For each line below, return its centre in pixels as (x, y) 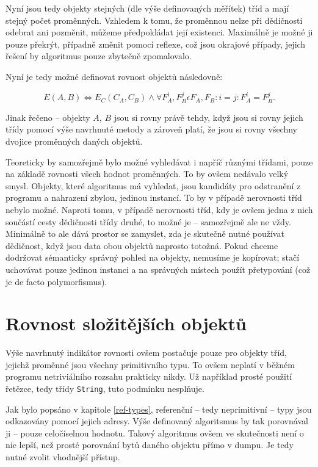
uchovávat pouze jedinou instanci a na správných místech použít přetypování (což (158, 269)
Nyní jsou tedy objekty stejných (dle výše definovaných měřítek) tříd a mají (147, 8)
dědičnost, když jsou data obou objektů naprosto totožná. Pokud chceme (142, 245)
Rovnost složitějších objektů (126, 323)
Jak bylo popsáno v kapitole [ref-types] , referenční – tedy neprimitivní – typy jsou (159, 409)
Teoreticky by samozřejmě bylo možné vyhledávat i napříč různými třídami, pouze (159, 161)
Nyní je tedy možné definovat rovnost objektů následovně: (114, 76)
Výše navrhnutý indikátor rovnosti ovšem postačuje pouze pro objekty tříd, (146, 353)
